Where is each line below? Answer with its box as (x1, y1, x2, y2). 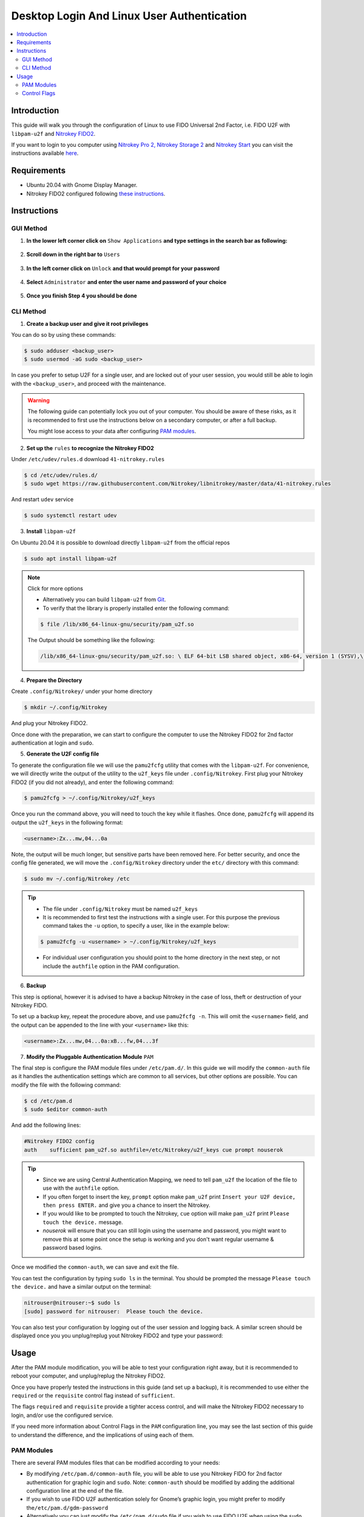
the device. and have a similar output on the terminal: (11, 1283, 152, 1291)
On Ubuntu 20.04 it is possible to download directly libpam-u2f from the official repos (11, 539, 230, 546)
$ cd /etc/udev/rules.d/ (24, 471, 98, 479)
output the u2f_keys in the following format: (11, 819, 124, 826)
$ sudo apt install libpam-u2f (24, 555, 118, 562)
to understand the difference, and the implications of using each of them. (11, 1431, 194, 1438)
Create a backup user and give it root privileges (26, 320, 149, 327)
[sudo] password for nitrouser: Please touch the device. (24, 1308, 203, 1315)
